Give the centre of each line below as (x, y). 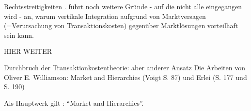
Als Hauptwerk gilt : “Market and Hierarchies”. (74, 103)
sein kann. (19, 35)
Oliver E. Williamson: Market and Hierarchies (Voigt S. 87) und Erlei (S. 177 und (125, 77)
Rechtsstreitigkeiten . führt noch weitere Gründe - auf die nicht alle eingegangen (123, 6)
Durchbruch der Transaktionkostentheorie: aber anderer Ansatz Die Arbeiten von (125, 67)
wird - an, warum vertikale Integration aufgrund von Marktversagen (105, 16)
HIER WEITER (28, 51)
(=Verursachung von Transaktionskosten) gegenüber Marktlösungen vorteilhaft (121, 25)
